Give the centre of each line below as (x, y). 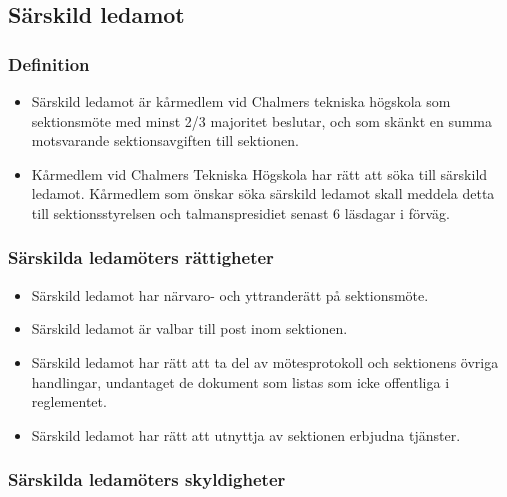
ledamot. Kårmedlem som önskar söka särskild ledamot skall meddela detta (263, 193)
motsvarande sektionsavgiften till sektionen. (165, 140)
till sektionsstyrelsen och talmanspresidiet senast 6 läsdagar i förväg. (240, 212)
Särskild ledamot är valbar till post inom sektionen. (189, 328)
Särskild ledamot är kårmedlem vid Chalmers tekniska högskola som (241, 101)
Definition (49, 63)
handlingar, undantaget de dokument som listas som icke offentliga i (240, 381)
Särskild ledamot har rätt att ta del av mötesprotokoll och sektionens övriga (265, 361)
